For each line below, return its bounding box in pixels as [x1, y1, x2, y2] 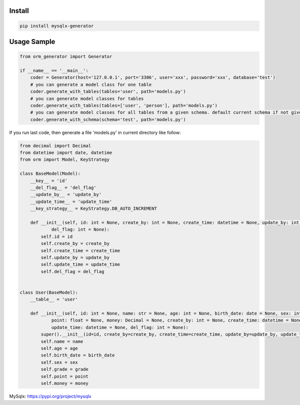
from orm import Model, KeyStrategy [19, 157, 110, 162]
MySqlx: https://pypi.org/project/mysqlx [9, 393, 92, 399]
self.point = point [40, 374, 88, 379]
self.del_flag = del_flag [40, 269, 104, 274]
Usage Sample [9, 37, 55, 46]
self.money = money [40, 380, 88, 386]
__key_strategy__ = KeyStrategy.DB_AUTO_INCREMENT [30, 206, 157, 212]
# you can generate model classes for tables [30, 95, 144, 101]
